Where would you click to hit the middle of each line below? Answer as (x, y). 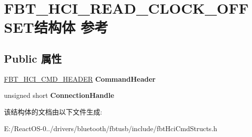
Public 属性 (33, 58)
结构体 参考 (71, 27)
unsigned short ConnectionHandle (59, 95)
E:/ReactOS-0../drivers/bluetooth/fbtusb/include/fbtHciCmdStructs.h (111, 128)
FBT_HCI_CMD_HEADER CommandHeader (80, 79)
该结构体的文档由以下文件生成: (53, 111)
